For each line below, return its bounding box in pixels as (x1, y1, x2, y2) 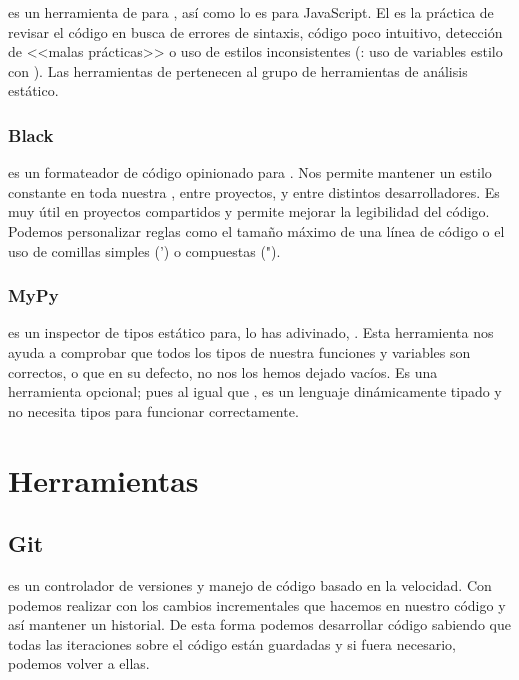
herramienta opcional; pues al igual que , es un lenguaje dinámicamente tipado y (8, 381, 502, 402)
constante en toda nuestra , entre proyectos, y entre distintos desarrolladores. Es (8, 181, 500, 202)
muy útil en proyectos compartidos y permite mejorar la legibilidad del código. (8, 201, 490, 222)
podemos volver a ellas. (8, 653, 150, 674)
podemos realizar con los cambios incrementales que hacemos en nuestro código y (8, 594, 506, 615)
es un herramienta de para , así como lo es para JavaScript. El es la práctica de (8, 2, 494, 22)
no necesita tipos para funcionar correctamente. (8, 400, 299, 421)
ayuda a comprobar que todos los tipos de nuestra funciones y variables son (8, 341, 471, 362)
